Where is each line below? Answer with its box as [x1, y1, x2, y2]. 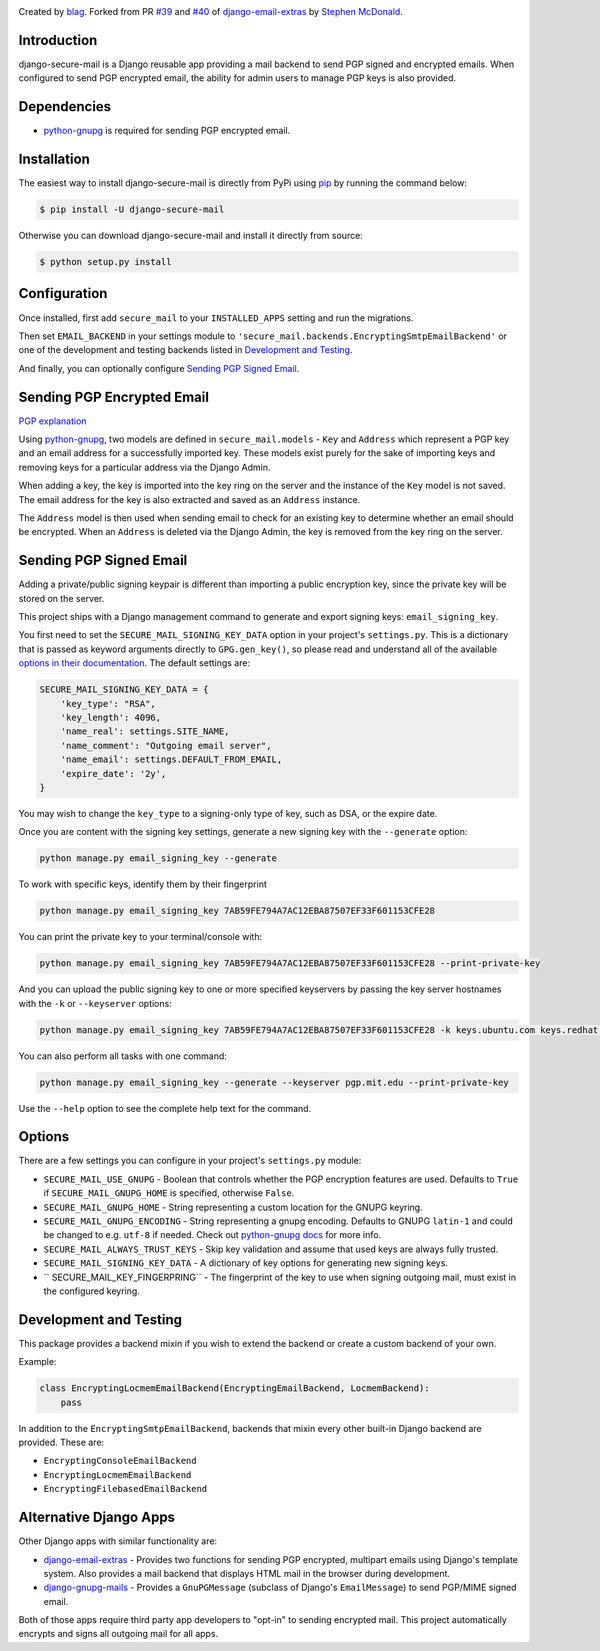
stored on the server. [18, 592, 105, 604]
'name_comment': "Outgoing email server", [60, 740, 272, 751]
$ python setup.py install [39, 256, 172, 268]
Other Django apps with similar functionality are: [18, 1535, 218, 1547]
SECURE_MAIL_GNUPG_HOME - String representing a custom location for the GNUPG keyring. [43, 1201, 424, 1213]
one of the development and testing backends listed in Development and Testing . [18, 344, 353, 356]
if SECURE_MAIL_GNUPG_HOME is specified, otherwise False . [43, 1187, 295, 1199]
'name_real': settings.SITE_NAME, [60, 726, 230, 737]
